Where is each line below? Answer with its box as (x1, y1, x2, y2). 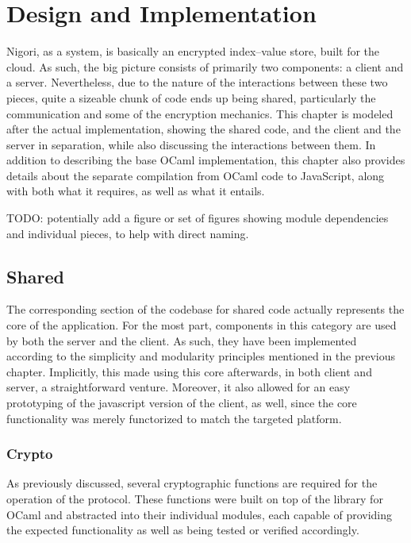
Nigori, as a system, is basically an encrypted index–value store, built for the (6, 43, 380, 60)
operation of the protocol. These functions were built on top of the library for (6, 491, 383, 507)
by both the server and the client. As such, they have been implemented (6, 332, 357, 349)
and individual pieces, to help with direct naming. (6, 225, 249, 241)
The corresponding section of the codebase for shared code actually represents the (6, 301, 405, 318)
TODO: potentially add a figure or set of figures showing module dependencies (6, 210, 389, 226)
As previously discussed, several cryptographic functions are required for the (6, 475, 378, 491)
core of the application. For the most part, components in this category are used (6, 317, 397, 333)
